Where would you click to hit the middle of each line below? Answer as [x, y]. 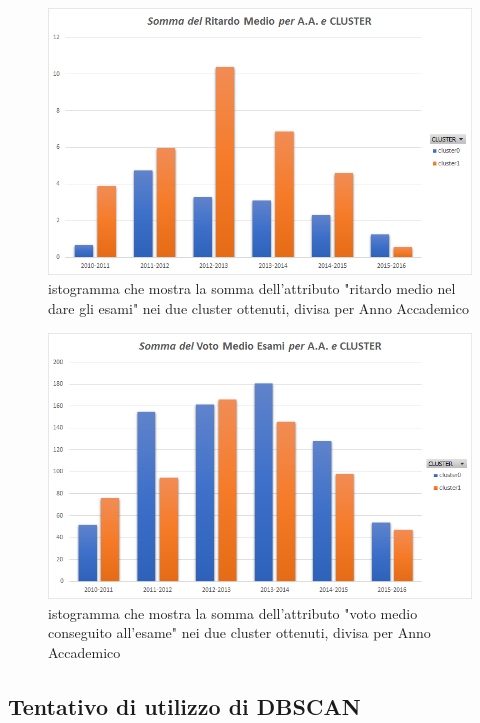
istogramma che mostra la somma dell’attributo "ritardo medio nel [252, 288]
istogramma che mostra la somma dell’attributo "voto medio [233, 612]
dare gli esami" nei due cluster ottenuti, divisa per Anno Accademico [258, 307]
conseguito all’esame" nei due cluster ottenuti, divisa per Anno [239, 632]
